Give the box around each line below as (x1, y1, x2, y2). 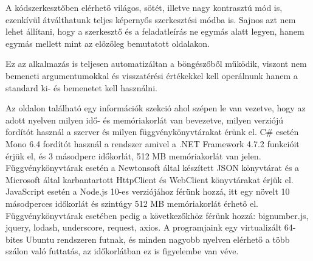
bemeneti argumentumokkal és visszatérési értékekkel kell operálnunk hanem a (5, 69, 298, 82)
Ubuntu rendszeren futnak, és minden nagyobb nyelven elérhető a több (26, 232, 290, 245)
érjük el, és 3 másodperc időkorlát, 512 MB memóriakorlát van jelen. (5, 149, 261, 162)
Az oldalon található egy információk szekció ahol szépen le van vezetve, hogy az (5, 102, 306, 114)
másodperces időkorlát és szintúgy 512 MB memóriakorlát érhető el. (5, 197, 258, 209)
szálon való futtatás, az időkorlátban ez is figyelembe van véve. (5, 245, 239, 257)
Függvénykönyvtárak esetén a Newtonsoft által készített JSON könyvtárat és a (5, 161, 300, 174)
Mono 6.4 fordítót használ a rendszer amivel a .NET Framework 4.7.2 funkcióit (5, 137, 300, 150)
